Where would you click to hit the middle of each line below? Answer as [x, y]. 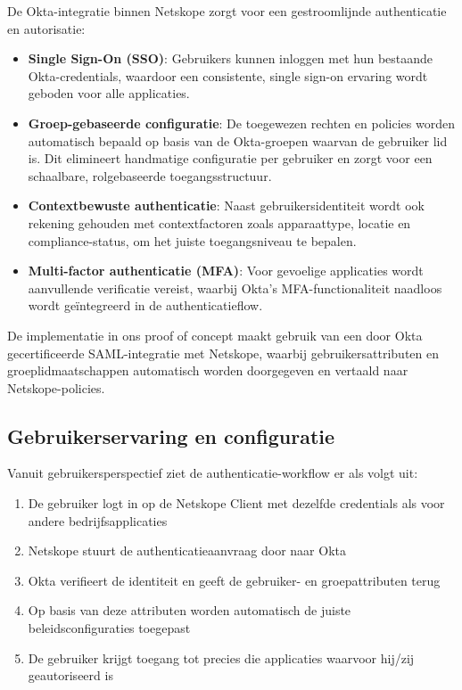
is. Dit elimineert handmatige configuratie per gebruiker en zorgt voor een [230, 158]
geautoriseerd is [70, 675]
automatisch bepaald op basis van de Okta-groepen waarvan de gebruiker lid [238, 140]
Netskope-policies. [56, 387]
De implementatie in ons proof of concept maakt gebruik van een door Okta [215, 335]
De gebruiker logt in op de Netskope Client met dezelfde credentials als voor [236, 503]
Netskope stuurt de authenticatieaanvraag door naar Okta [187, 550]
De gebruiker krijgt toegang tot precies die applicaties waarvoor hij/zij [221, 657]
